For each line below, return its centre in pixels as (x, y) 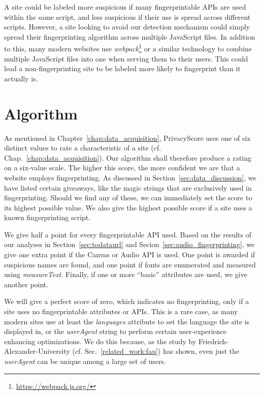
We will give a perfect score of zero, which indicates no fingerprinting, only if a (127, 301)
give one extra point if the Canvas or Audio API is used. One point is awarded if (130, 254)
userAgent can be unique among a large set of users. (85, 361)
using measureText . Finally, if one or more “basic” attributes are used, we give (126, 274)
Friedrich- (214, 341)
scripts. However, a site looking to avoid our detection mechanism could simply (127, 27)
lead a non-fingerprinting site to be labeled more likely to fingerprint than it (122, 68)
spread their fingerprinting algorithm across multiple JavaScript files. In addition (130, 36)
